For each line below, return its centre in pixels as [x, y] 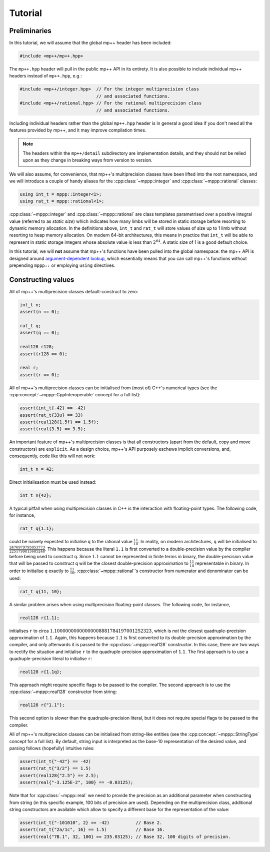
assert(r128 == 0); [43, 354]
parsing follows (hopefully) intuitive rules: [52, 748]
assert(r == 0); [40, 375]
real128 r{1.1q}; [41, 672]
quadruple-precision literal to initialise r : [51, 659]
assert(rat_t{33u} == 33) [51, 415]
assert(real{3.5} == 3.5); [53, 429]
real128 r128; [37, 347]
